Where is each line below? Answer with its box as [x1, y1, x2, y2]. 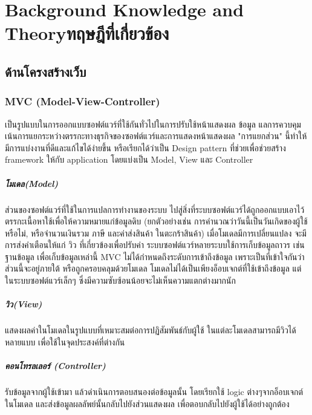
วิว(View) [5, 298, 42, 310]
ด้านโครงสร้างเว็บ [5, 62, 86, 80]
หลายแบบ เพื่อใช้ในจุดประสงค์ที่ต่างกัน [5, 335, 125, 348]
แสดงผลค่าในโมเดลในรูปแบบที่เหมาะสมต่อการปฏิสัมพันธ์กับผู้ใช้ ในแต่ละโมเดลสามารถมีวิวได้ [5, 324, 296, 336]
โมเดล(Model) [5, 177, 59, 189]
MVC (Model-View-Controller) [5, 94, 160, 109]
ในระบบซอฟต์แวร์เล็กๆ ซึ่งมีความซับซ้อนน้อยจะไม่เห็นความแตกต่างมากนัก [5, 274, 236, 287]
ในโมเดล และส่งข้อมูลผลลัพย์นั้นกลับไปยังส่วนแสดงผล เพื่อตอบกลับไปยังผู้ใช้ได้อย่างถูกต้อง [5, 397, 290, 410]
